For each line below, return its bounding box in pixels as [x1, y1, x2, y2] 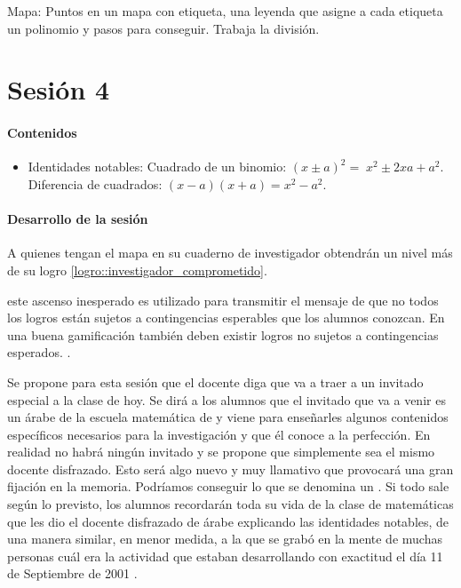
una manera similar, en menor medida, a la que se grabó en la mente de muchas [7, 529, 442, 548]
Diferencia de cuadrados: [28, 174, 163, 193]
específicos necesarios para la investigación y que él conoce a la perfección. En [7, 425, 431, 443]
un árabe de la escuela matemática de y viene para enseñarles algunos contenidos [7, 408, 449, 426]
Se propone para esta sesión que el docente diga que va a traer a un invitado [7, 372, 424, 391]
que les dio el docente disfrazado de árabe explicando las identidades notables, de [7, 512, 449, 530]
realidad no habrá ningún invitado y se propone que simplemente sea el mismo [7, 442, 435, 461]
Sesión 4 [7, 71, 110, 107]
